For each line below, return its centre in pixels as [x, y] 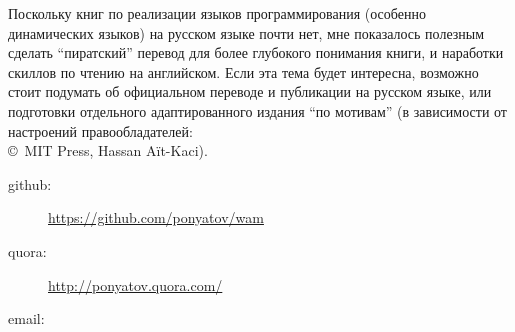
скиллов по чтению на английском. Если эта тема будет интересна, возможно [243, 71]
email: [26, 318]
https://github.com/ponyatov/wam [156, 217]
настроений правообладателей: [100, 130]
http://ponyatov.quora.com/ [135, 284]
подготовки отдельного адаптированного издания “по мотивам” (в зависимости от [257, 110]
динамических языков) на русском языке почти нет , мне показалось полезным [246, 32]
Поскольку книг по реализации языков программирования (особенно [217, 13]
